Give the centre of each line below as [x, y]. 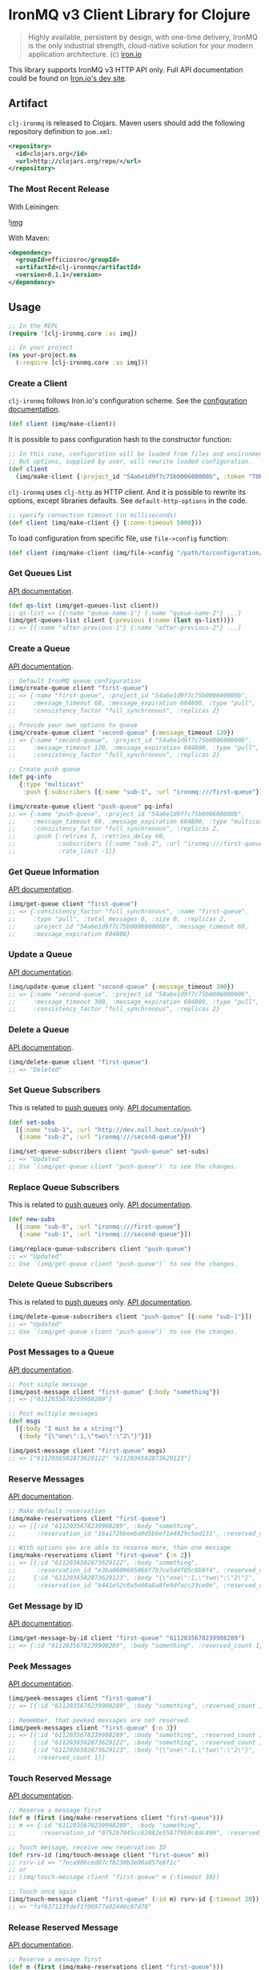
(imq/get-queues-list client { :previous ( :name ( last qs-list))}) [121, 620]
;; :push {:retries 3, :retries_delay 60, [87, 836]
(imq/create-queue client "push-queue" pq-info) [91, 806]
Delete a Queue [39, 1030]
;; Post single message [48, 1384]
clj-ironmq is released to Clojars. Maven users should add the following [127, 123]
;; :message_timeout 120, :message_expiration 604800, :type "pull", [134, 748]
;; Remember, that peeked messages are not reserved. [100, 1720]
